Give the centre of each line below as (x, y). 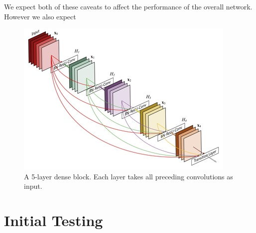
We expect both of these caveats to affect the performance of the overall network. (128, 6)
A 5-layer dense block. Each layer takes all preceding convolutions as (128, 176)
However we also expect (40, 16)
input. (33, 186)
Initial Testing (54, 220)
